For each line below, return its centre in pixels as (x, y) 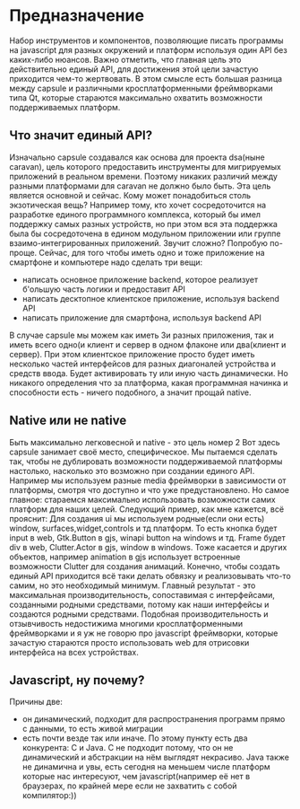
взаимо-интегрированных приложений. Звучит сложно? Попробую (139, 242)
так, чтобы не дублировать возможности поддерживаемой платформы (146, 461)
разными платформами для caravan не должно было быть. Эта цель (140, 186)
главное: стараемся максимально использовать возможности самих (142, 499)
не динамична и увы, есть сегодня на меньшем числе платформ (146, 767)
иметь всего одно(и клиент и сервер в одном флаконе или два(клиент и (148, 344)
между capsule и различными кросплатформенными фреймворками (141, 88)
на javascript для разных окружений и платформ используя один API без (149, 49)
